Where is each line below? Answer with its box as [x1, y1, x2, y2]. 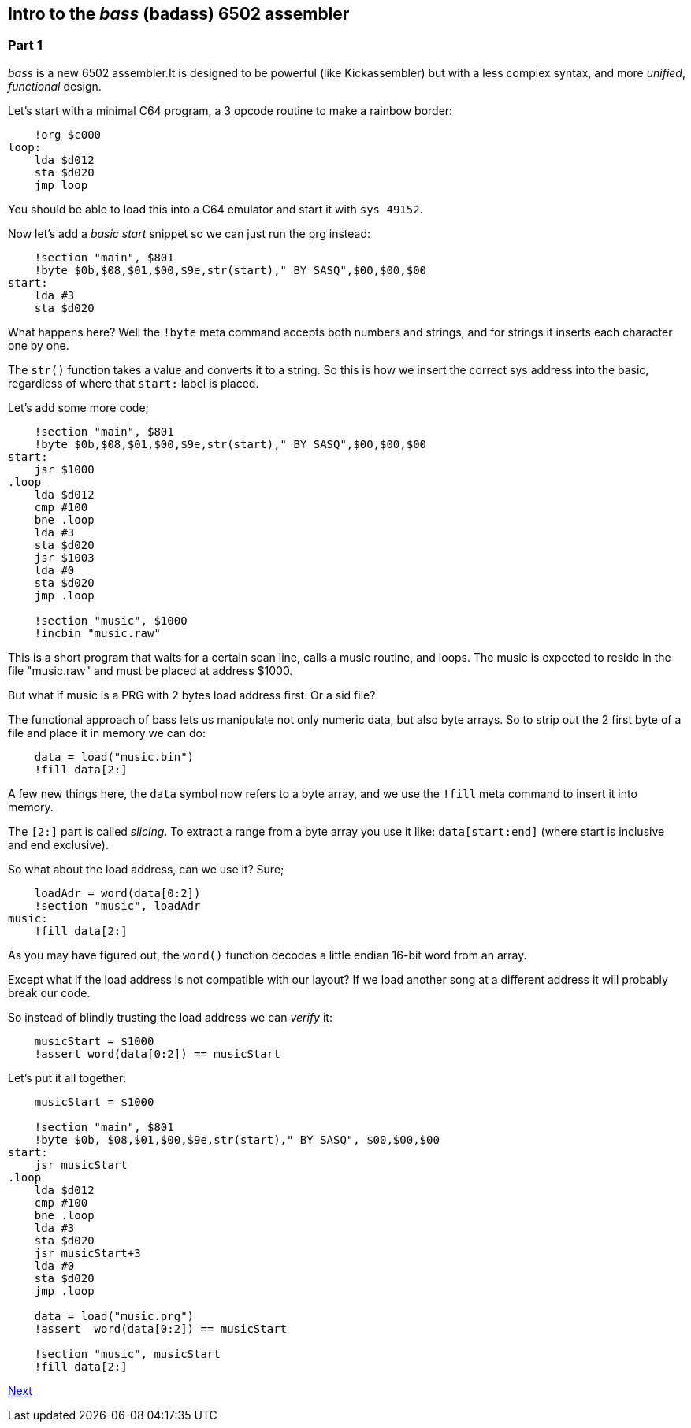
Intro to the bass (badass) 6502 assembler [8, 4, 350, 24]
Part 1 [8, 37, 43, 54]
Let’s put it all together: [8, 1070, 127, 1085]
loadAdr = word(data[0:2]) [34, 886, 201, 899]
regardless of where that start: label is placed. [8, 376, 259, 390]
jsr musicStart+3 [34, 1246, 141, 1259]
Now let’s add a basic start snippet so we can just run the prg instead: [8, 226, 371, 240]
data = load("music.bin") [34, 750, 195, 763]
